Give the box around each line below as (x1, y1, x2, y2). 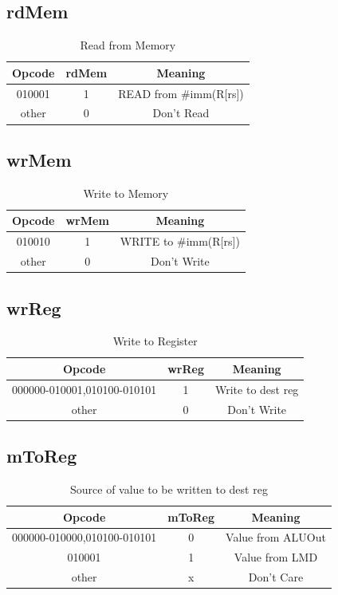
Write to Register (112, 333, 198, 349)
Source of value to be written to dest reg (70, 480, 268, 497)
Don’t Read (152, 104, 210, 121)
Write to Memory (83, 184, 169, 201)
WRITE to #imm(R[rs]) (120, 233, 240, 250)
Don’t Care (248, 569, 304, 585)
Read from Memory (80, 37, 176, 53)
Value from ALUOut (226, 529, 326, 546)
